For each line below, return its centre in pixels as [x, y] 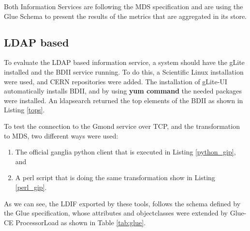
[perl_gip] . [31, 187]
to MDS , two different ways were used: [61, 135]
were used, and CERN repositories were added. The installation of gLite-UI [116, 81]
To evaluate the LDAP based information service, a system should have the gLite [124, 62]
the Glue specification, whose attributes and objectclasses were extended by [116, 213]
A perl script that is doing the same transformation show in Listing [115, 177]
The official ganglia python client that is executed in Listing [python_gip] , [125, 152]
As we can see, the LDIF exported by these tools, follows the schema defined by [122, 203]
